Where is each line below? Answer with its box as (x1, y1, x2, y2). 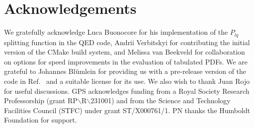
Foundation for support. (4, 115, 77, 125)
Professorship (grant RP (4, 95, 78, 106)
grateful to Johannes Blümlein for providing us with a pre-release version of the (4, 66, 247, 76)
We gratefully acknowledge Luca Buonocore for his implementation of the (4, 27, 228, 37)
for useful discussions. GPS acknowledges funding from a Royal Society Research (4, 85, 250, 96)
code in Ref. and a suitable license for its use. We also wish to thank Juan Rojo (4, 75, 250, 86)
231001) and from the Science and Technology (90, 95, 231, 106)
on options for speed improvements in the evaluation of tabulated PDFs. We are (4, 56, 248, 66)
